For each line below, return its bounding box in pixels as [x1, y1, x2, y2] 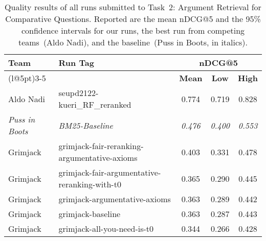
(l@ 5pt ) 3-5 [8, 72, 46, 84]
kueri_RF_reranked [58, 99, 131, 110]
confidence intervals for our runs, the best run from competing [21, 25, 245, 36]
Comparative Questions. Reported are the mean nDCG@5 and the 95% [5, 13, 261, 25]
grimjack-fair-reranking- [58, 140, 144, 152]
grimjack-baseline [58, 208, 121, 220]
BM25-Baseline [58, 119, 113, 131]
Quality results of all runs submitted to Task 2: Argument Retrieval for [5, 1, 261, 13]
